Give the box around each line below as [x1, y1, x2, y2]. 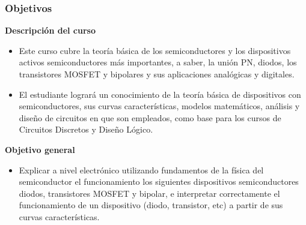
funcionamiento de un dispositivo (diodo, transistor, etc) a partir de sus [19, 199, 283, 211]
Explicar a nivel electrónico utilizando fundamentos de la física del [19, 163, 264, 176]
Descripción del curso [5, 24, 96, 37]
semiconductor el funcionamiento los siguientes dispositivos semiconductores [19, 175, 299, 188]
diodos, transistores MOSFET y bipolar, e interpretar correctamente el [19, 187, 280, 199]
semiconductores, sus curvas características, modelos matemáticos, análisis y [19, 100, 300, 112]
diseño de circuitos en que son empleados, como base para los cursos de [19, 111, 281, 124]
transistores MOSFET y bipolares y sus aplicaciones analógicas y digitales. [19, 68, 295, 80]
